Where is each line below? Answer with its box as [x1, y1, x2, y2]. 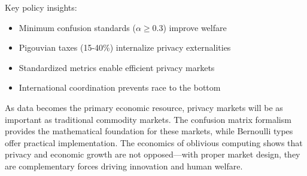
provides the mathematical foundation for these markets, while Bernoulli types [5, 125, 293, 137]
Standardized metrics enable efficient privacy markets [19, 61, 215, 73]
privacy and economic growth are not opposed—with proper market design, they [5, 148, 300, 160]
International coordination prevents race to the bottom [19, 81, 221, 94]
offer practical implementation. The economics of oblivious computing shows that [5, 136, 303, 149]
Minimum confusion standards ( [19, 21, 136, 33]
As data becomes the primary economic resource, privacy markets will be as [5, 101, 283, 113]
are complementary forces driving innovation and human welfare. [5, 159, 243, 172]
